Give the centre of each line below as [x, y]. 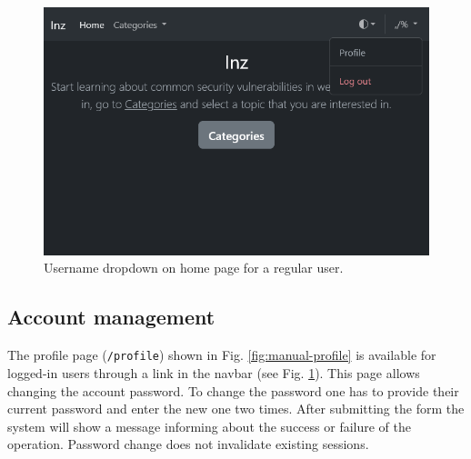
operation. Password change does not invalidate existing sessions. [188, 444]
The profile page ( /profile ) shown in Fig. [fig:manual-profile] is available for [222, 355]
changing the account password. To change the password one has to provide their [233, 390]
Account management [111, 317]
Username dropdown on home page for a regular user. [194, 268]
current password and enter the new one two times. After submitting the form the [236, 409]
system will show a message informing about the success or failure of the [210, 426]
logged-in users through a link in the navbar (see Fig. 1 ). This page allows [214, 372]
